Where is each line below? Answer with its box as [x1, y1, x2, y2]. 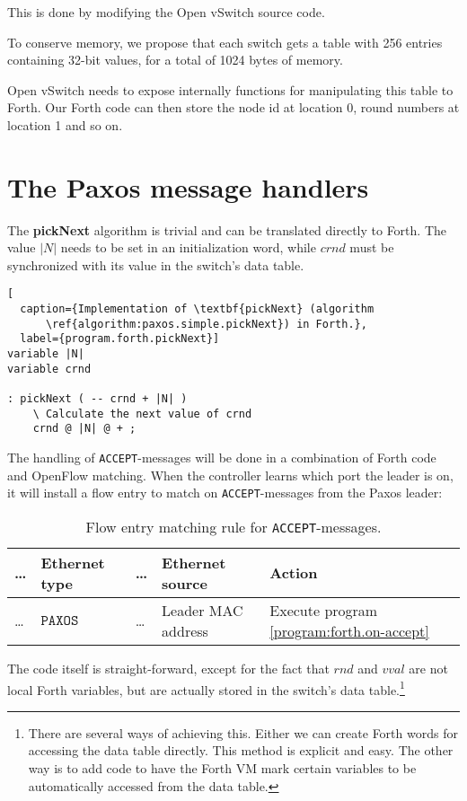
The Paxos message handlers [7, 168, 369, 205]
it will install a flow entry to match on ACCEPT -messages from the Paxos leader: [7, 483, 443, 502]
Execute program [269, 599, 378, 621]
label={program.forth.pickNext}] [20, 332, 220, 346]
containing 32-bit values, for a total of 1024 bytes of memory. [7, 50, 343, 69]
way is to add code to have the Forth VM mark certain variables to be [28, 758, 417, 777]
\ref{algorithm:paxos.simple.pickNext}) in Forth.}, [45, 317, 367, 330]
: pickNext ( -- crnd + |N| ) [7, 392, 188, 406]
